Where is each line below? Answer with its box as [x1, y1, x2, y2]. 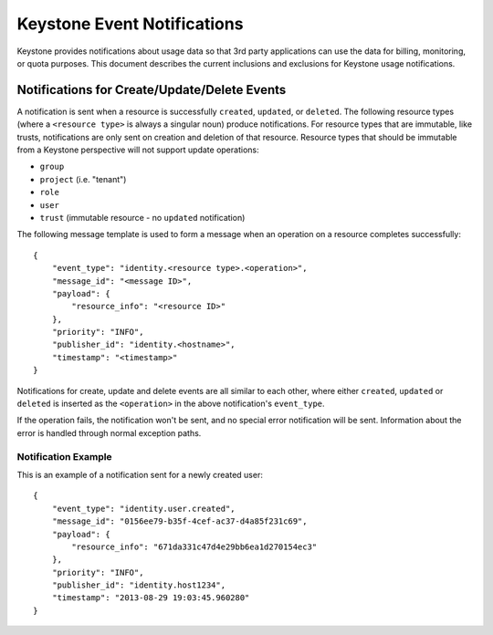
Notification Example [16, 450, 113, 463]
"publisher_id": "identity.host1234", [51, 580, 226, 590]
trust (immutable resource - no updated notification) [39, 212, 246, 223]
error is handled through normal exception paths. [16, 427, 202, 438]
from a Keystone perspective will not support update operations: [16, 144, 259, 155]
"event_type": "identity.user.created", [51, 503, 236, 514]
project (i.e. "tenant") [39, 173, 127, 184]
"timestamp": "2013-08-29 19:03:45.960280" [51, 593, 250, 603]
